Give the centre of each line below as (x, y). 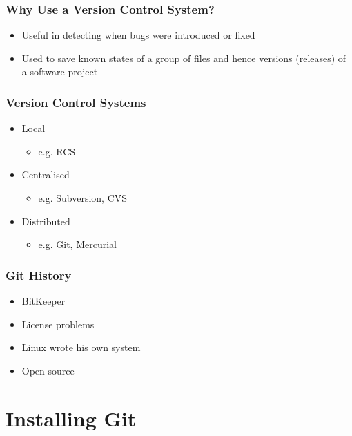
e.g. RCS (57, 151)
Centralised (46, 174)
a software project (60, 72)
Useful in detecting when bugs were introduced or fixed (138, 35)
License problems (58, 324)
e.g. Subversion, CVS (83, 198)
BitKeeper (43, 301)
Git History (39, 275)
